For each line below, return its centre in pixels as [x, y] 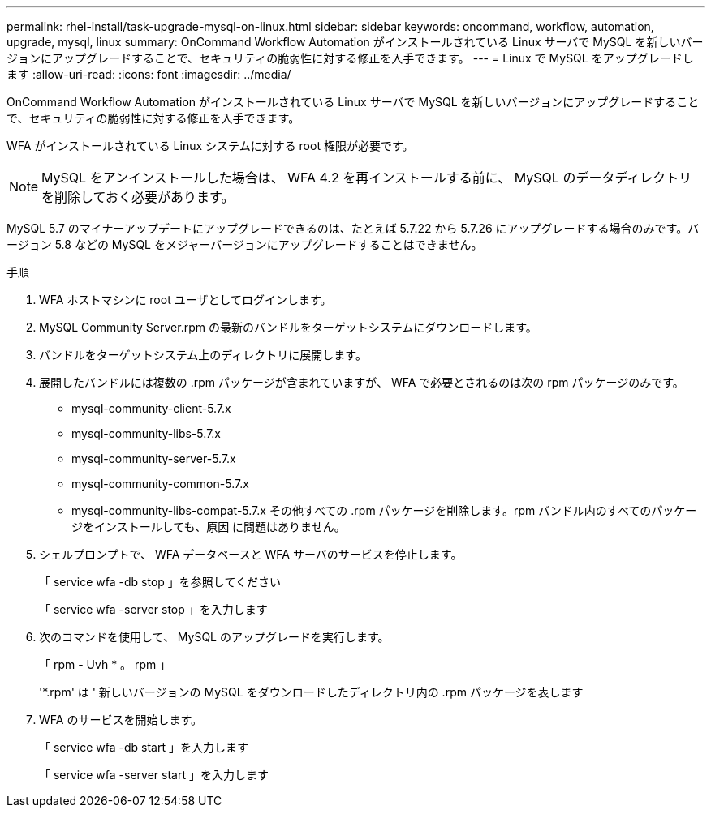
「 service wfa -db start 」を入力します [144, 747]
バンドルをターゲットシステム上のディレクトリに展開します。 [203, 355]
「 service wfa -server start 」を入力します [154, 775]
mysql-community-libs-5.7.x [146, 433]
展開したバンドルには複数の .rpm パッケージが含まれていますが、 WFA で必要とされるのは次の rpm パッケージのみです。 [362, 382]
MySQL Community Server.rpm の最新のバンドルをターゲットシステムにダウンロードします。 [288, 327]
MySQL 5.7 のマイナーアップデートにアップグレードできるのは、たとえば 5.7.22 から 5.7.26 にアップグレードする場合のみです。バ [353, 228]
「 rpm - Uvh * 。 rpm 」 [105, 664]
